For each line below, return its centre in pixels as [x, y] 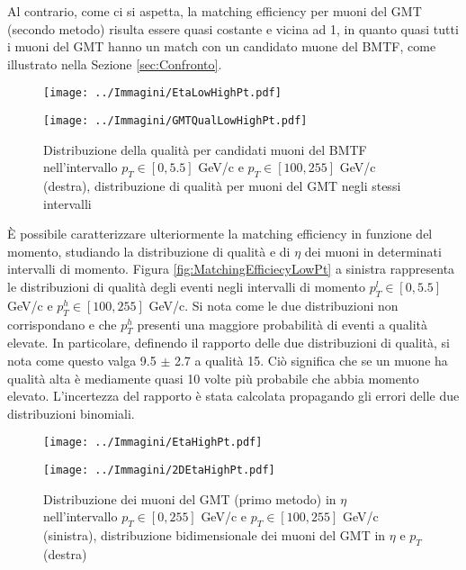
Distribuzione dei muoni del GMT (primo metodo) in [190, 498]
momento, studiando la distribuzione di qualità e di [149, 251]
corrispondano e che [62, 324]
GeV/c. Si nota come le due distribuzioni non [273, 305]
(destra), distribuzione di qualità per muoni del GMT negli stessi [222, 186]
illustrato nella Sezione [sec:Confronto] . [115, 63]
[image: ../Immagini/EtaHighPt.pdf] [153, 443]
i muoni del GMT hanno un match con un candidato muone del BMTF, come [222, 46]
